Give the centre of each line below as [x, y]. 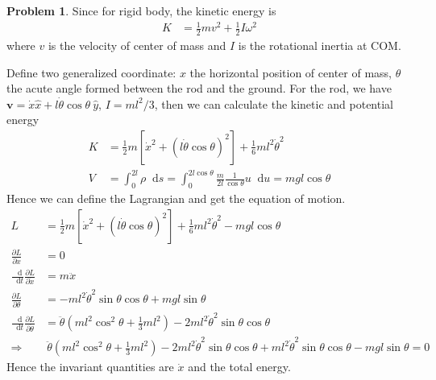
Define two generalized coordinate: [91, 72]
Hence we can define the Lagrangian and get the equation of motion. [176, 198]
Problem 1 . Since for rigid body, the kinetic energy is [141, 10]
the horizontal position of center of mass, [291, 72]
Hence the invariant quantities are [90, 367]
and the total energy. [239, 367]
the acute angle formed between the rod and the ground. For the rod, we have [199, 88]
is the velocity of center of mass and [137, 45]
